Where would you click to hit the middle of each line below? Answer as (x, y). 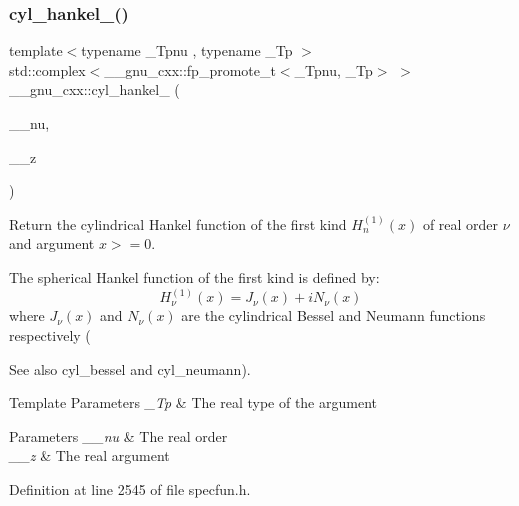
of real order (460, 223)
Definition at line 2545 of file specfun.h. (130, 488)
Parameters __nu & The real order (118, 435)
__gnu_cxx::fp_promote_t (190, 69)
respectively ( (50, 334)
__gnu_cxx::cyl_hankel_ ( (94, 89)
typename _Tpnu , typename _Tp (187, 50)
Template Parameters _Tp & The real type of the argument (193, 402)
